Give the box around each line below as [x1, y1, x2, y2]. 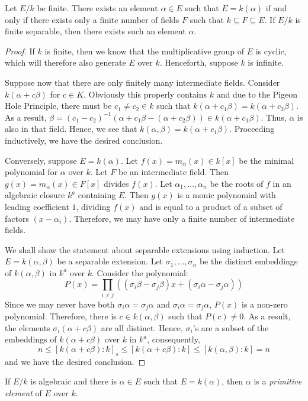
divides [104, 177, 129, 189]
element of [5, 387, 42, 399]
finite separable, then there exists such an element [5, 25, 186, 37]
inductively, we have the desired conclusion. [5, 134, 163, 146]
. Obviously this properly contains [84, 88, 207, 100]
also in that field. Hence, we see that [5, 122, 137, 135]
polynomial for [5, 166, 58, 178]
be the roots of [210, 177, 264, 189]
